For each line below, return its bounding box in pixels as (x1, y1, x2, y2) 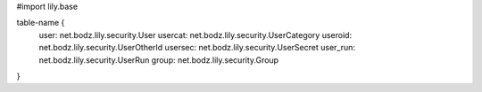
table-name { (16, 18, 65, 28)
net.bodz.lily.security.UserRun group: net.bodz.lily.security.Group (38, 54, 279, 65)
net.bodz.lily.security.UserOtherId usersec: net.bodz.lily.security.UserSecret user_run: (38, 42, 356, 53)
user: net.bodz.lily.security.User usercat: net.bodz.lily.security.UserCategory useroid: (38, 29, 353, 40)
